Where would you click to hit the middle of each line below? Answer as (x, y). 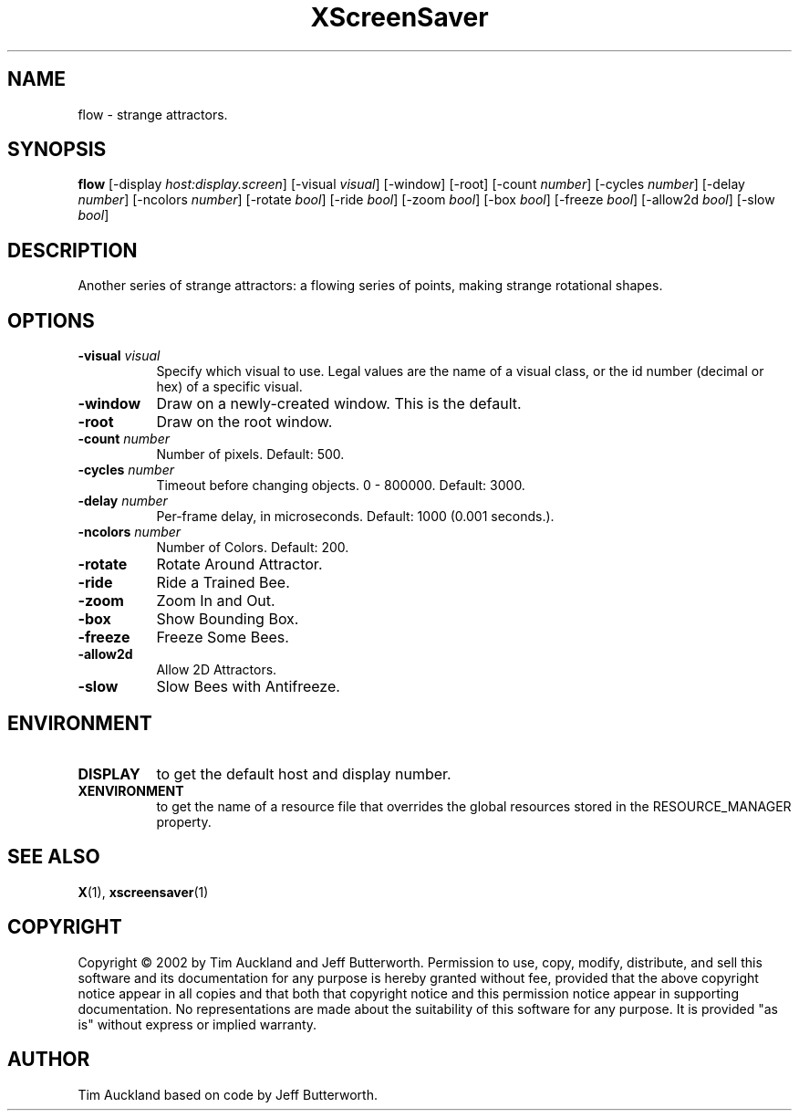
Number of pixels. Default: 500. (250, 455)
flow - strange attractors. (153, 114)
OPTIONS (51, 320)
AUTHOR (49, 1060)
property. (184, 821)
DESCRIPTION (73, 250)
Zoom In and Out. (216, 601)
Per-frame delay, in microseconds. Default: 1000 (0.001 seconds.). (355, 517)
